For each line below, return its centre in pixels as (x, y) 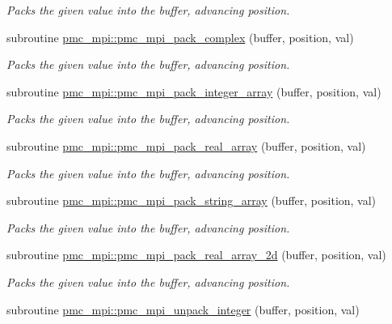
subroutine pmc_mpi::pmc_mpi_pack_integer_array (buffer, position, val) (194, 91)
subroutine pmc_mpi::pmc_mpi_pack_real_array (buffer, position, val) (186, 145)
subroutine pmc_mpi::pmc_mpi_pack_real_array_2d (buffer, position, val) (196, 255)
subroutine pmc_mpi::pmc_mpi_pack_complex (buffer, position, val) (180, 37)
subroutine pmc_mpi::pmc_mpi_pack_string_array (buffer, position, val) (192, 200)
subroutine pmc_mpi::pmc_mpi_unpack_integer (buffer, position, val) (183, 309)
